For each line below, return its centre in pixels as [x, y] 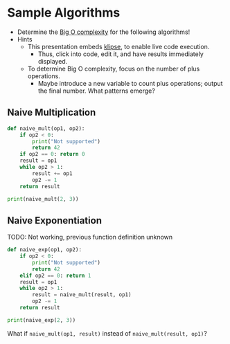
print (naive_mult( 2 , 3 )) [43, 199]
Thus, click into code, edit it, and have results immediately [121, 54]
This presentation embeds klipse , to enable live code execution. [118, 46]
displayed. [53, 61]
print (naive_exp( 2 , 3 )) [42, 320]
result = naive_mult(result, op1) [82, 295]
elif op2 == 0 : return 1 [55, 275]
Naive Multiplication [52, 112]
